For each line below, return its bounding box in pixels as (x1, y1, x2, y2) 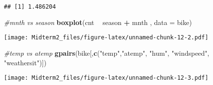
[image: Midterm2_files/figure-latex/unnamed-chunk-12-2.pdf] (4, 34, 209, 41)
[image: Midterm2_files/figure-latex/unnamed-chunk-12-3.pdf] (4, 74, 209, 82)
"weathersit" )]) (4, 57, 46, 67)
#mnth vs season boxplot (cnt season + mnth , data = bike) (4, 17, 192, 27)
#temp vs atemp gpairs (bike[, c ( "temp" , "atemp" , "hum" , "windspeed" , (4, 48, 210, 58)
